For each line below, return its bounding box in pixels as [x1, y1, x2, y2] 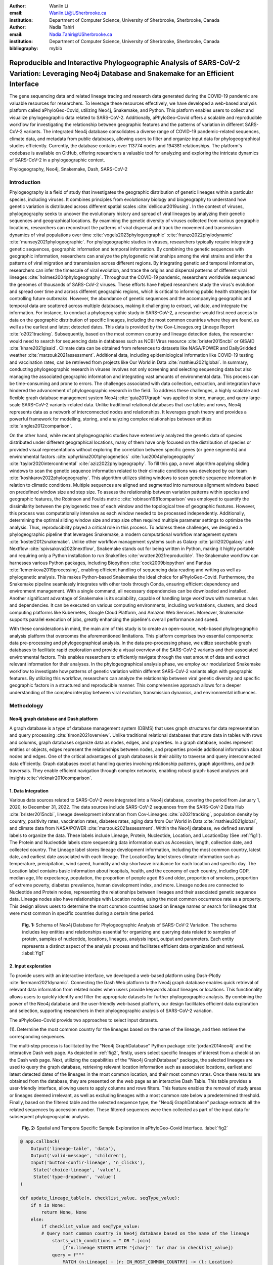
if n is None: [30, 1202, 66, 1208]
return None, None [41, 1209, 87, 1215]
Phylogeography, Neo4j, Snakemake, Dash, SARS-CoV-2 [9, 166, 128, 172]
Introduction [9, 179, 40, 186]
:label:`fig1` [22, 950, 45, 956]
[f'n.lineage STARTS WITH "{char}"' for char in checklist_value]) [62, 1245, 234, 1251]
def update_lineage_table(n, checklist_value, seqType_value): [20, 1195, 180, 1201]
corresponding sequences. [9, 1033, 66, 1039]
